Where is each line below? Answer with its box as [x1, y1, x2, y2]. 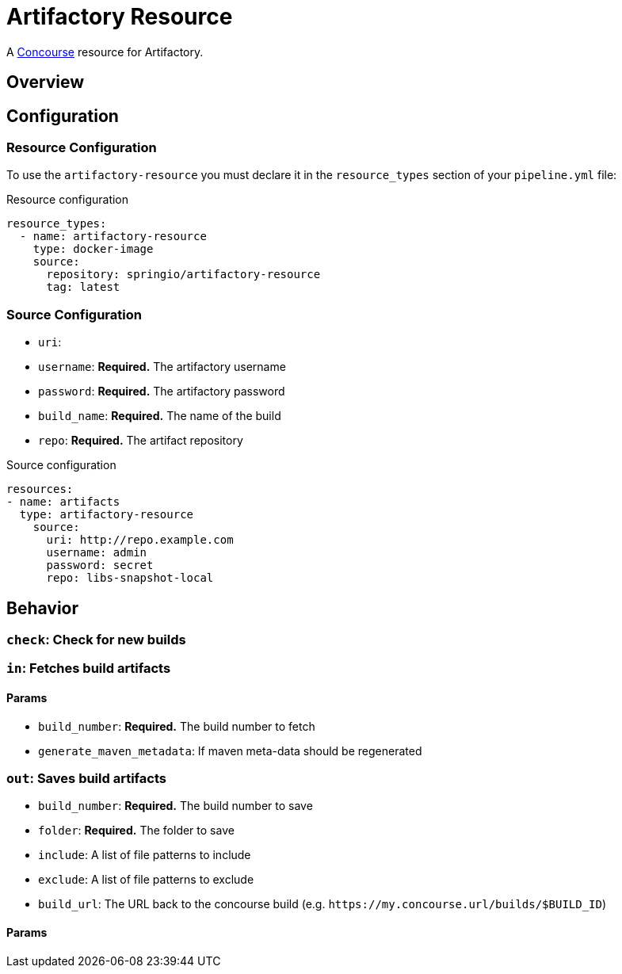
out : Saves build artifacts [6, 770, 166, 786]
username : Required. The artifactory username [38, 360, 286, 374]
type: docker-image [32, 243, 154, 256]
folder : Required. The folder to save [38, 823, 235, 838]
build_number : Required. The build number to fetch [38, 719, 315, 733]
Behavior [6, 598, 79, 618]
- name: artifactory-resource [19, 230, 207, 243]
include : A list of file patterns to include [38, 848, 251, 862]
